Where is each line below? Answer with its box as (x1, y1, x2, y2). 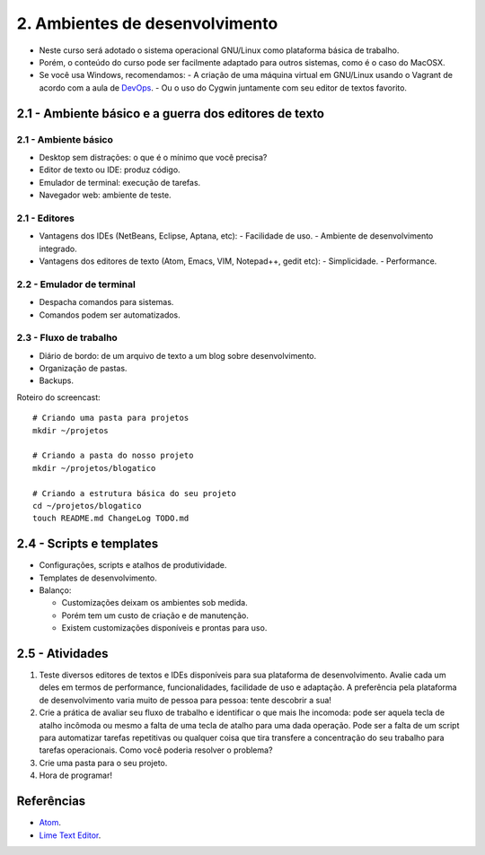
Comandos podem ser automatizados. (39, 310, 181, 320)
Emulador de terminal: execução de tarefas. (39, 177, 201, 188)
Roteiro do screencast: (16, 391, 101, 403)
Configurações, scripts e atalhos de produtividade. (39, 560, 227, 571)
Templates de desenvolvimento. (39, 572, 157, 583)
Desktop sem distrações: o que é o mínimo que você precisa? (39, 152, 268, 162)
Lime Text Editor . (39, 830, 101, 841)
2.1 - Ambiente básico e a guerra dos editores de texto (16, 106, 325, 121)
